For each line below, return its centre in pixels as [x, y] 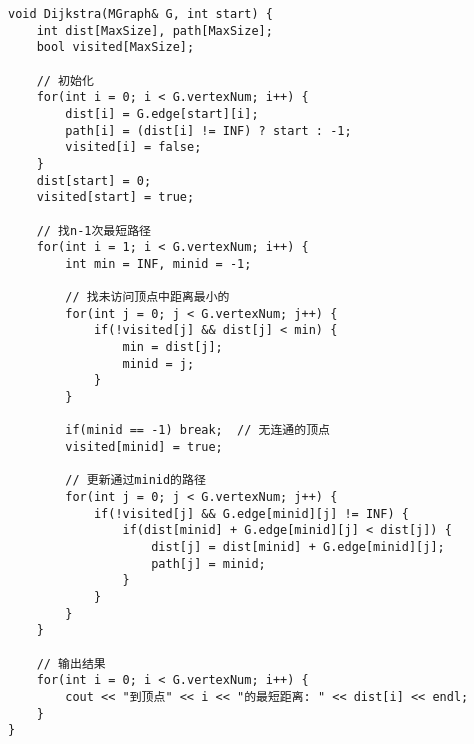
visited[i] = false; [133, 147]
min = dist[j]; [172, 347]
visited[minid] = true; [144, 447]
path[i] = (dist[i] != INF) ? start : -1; [208, 130]
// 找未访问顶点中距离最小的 [147, 297]
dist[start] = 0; [94, 180]
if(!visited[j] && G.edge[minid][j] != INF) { [251, 513]
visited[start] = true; [115, 197]
